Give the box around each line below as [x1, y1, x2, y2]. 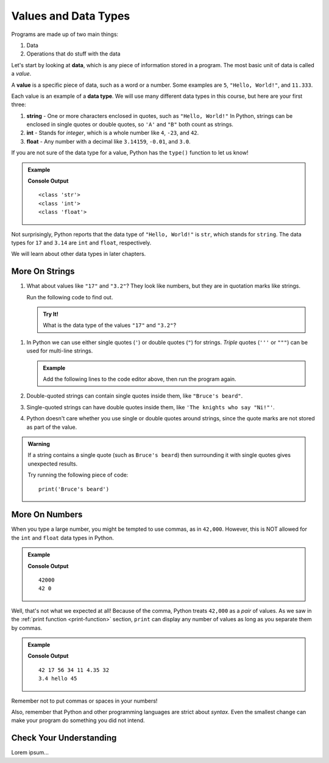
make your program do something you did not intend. [11, 717, 146, 724]
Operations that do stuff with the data [26, 50, 121, 57]
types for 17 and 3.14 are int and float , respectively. [11, 239, 152, 246]
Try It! [43, 310, 59, 318]
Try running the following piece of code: [27, 471, 129, 479]
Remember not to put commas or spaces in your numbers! [11, 697, 158, 704]
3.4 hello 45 [38, 675, 77, 682]
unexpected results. [27, 460, 78, 467]
